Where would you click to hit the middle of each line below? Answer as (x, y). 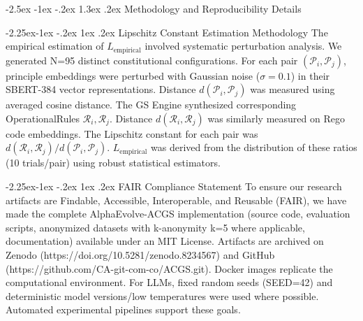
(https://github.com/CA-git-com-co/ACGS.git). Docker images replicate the (169, 268)
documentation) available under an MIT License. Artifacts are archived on (165, 241)
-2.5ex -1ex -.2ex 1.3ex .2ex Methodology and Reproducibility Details (154, 8)
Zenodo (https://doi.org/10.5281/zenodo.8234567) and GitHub (140, 254)
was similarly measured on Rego (276, 118)
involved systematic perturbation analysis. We (243, 46)
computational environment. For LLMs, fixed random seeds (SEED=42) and (169, 282)
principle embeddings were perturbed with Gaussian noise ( (133, 75)
